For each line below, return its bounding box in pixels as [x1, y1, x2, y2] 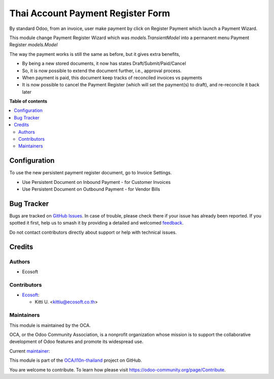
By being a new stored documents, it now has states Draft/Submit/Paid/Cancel [22, 60, 186, 67]
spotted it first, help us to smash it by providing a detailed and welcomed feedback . [9, 220, 184, 226]
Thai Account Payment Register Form [9, 8, 170, 19]
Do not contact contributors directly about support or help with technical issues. [9, 229, 177, 235]
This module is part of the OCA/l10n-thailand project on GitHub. [9, 357, 142, 363]
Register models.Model [9, 42, 58, 48]
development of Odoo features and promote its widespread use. [9, 338, 144, 345]
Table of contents [9, 98, 48, 104]
